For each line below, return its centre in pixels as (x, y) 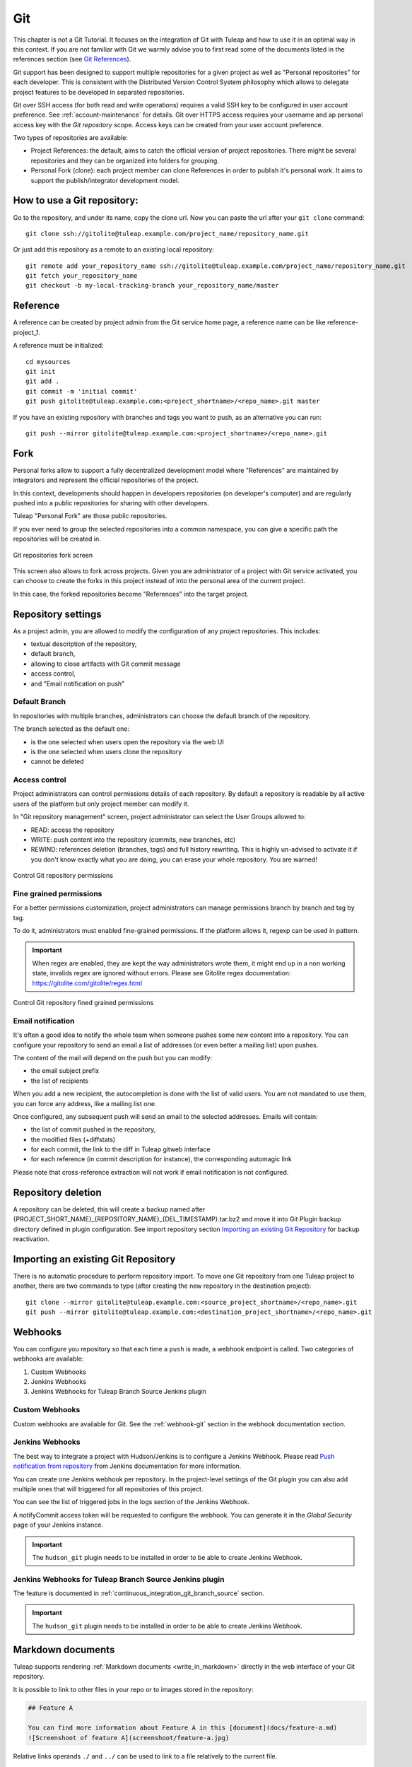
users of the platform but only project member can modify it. (101, 804)
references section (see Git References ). (72, 59)
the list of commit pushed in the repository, (93, 1129)
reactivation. (31, 1239)
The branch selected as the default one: (71, 729)
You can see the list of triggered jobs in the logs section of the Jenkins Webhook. (131, 1502)
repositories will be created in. (57, 539)
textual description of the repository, (84, 644)
